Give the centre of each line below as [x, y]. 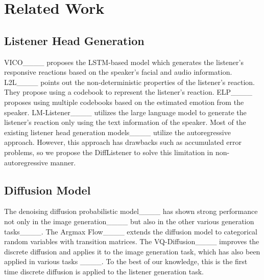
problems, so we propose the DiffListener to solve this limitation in [109, 152]
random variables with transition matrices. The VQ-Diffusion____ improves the [132, 241]
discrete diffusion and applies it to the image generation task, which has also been [132, 251]
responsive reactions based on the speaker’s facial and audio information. [118, 72]
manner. [63, 162]
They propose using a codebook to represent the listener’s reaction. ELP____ [128, 92]
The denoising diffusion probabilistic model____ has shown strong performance [131, 211]
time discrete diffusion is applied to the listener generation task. [104, 271]
